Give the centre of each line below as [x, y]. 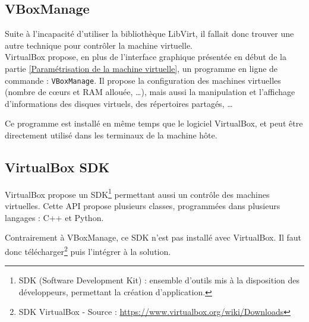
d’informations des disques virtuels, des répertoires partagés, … [119, 103]
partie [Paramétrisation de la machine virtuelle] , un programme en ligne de [141, 68]
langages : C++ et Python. [54, 217]
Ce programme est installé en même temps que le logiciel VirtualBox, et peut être [154, 123]
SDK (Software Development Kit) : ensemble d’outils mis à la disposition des [159, 280]
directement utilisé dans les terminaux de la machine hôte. [111, 135]
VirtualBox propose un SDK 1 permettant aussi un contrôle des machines [137, 193]
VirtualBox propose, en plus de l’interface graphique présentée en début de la [146, 57]
